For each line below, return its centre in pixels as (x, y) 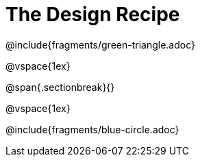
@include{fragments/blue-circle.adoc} (92, 129)
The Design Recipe (93, 14)
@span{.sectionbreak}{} (60, 87)
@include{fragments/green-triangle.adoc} (101, 44)
